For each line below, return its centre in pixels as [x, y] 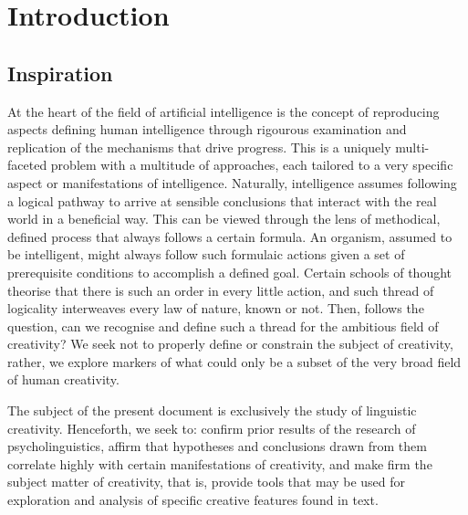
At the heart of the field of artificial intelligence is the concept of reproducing [224, 111]
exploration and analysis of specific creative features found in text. [193, 500]
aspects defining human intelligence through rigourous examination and [207, 129]
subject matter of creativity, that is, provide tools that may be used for [207, 482]
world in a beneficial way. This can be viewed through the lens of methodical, [224, 219]
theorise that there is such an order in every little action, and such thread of [221, 290]
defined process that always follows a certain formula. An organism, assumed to [230, 236]
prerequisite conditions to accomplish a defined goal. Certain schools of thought [230, 272]
